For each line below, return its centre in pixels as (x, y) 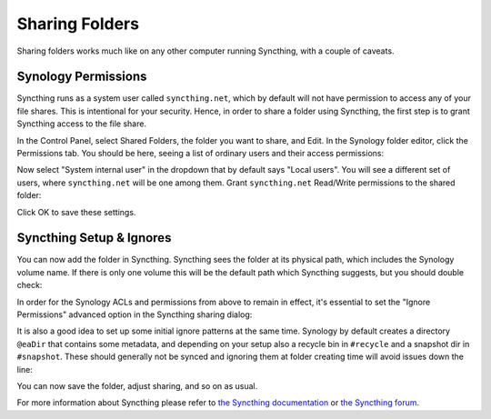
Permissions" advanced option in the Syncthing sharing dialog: (135, 314)
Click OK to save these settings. (76, 212)
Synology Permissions (82, 77)
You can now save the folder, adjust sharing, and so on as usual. (137, 386)
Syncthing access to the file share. (82, 124)
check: (30, 285)
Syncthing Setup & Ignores (94, 238)
